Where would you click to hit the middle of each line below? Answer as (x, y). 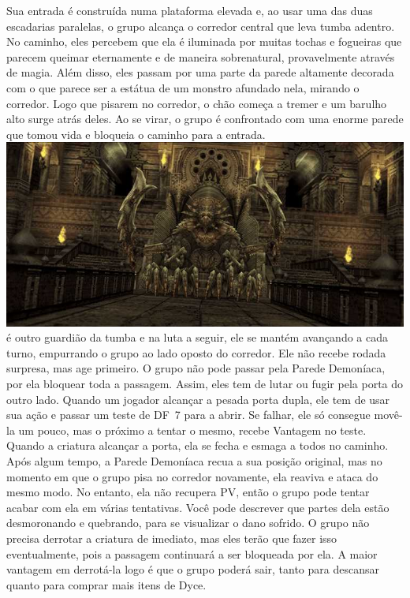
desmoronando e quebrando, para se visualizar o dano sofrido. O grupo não (188, 523)
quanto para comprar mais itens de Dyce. (106, 584)
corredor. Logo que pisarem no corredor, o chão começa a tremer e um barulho (197, 103)
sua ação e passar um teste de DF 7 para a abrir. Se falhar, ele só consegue (188, 415)
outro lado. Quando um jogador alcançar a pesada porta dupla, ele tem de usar (198, 399)
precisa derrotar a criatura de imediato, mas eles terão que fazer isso (172, 538)
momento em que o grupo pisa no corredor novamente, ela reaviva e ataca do (192, 476)
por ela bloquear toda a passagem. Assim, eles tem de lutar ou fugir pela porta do (205, 383)
